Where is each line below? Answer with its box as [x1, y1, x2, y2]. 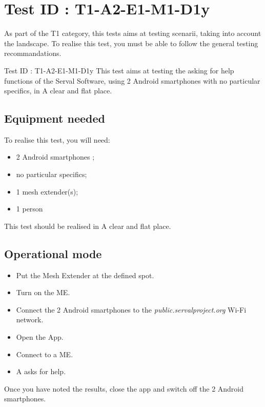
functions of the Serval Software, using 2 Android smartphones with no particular [4, 75, 260, 86]
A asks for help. [16, 366, 66, 377]
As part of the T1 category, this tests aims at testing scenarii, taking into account [4, 28, 261, 38]
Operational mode [4, 245, 102, 261]
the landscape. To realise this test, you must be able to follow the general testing [4, 37, 258, 48]
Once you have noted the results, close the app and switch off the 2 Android [4, 383, 244, 394]
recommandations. [4, 48, 62, 59]
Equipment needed [4, 110, 105, 126]
